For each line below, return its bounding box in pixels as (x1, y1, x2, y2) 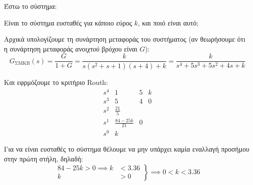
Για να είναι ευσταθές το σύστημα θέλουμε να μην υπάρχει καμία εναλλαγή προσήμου (4, 144, 250, 154)
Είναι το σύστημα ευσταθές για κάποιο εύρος (4, 17, 132, 27)
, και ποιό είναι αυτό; (138, 17, 199, 27)
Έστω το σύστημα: (4, 1, 57, 11)
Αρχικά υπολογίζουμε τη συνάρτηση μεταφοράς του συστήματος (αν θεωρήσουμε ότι (4, 34, 246, 44)
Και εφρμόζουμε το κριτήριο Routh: (4, 77, 108, 87)
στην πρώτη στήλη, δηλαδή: (4, 154, 83, 164)
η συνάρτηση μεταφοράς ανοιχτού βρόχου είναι (4, 43, 137, 53)
